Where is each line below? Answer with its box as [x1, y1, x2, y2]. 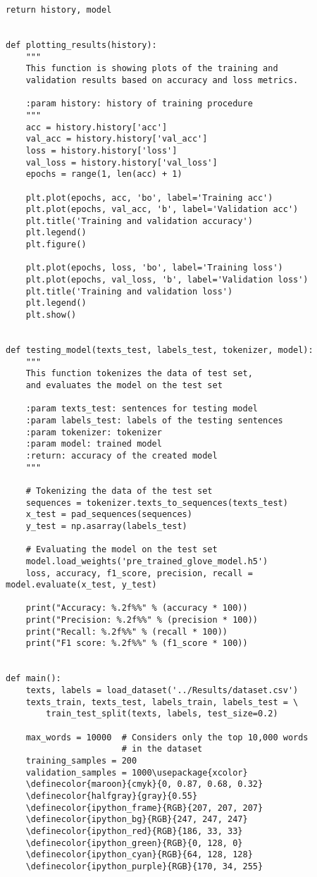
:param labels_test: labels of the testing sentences [25, 415, 283, 425]
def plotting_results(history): [6, 39, 157, 50]
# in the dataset [121, 744, 203, 754]
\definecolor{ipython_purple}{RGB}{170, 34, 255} [25, 861, 263, 871]
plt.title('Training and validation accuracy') [25, 216, 253, 226]
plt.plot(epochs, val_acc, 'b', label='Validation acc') [25, 204, 299, 215]
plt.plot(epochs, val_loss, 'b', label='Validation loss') [25, 275, 309, 285]
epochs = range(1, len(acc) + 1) [25, 169, 182, 180]
